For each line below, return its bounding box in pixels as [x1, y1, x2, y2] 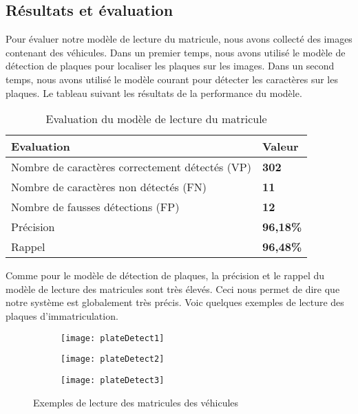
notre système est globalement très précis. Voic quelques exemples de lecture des [6, 295, 344, 309]
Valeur [262, 138, 299, 155]
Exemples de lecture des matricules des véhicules [33, 395, 239, 409]
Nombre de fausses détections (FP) [11, 199, 180, 215]
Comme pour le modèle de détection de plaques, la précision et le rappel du [6, 268, 325, 283]
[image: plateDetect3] [61, 375, 165, 385]
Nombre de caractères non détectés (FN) [11, 179, 207, 195]
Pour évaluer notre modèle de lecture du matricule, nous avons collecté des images [6, 32, 352, 46]
